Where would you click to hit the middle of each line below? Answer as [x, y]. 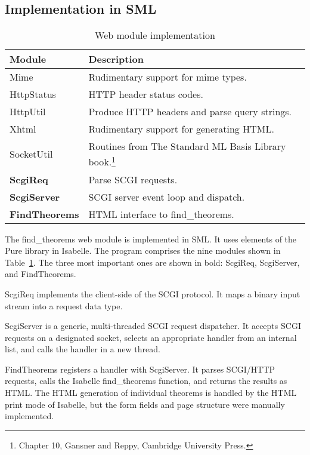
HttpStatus [33, 94]
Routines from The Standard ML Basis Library [187, 146]
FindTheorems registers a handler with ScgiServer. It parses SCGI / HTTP [140, 369]
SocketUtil [31, 154]
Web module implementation [155, 35]
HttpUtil [28, 112]
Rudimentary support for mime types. [168, 77]
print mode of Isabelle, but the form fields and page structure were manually [145, 404]
